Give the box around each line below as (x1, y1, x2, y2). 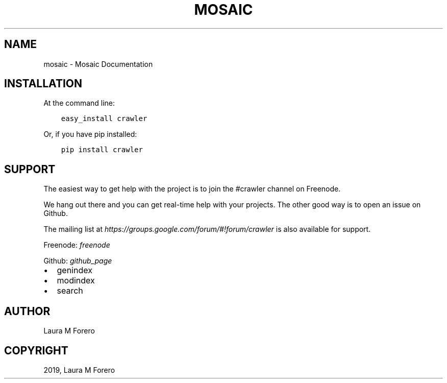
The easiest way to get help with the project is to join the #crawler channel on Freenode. (43, 184, 341, 194)
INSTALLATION (4, 77, 82, 90)
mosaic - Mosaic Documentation (43, 59, 153, 68)
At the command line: (43, 99, 115, 108)
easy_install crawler (61, 114, 147, 123)
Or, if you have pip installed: (43, 130, 137, 139)
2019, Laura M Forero (43, 365, 115, 374)
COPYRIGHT (4, 344, 68, 357)
